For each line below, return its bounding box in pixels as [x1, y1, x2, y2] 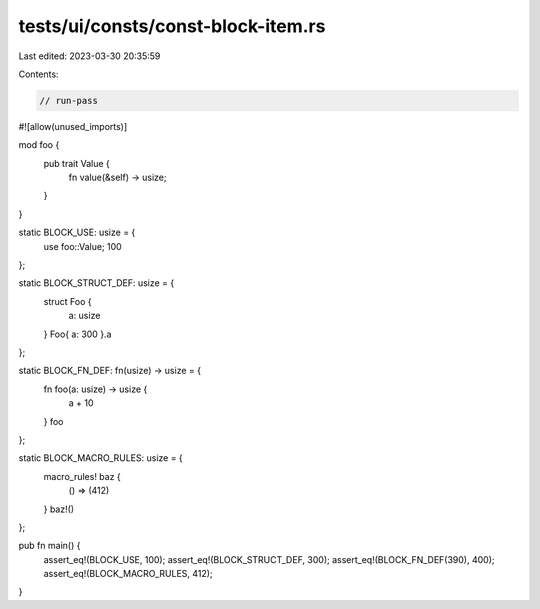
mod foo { [18, 139, 60, 151]
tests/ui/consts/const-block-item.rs [18, 15, 326, 37]
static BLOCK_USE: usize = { [18, 226, 136, 239]
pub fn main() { [18, 540, 81, 552]
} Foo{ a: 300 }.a [43, 328, 112, 340]
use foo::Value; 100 [43, 240, 122, 252]
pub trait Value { [43, 157, 110, 169]
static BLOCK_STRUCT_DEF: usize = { [18, 277, 175, 289]
